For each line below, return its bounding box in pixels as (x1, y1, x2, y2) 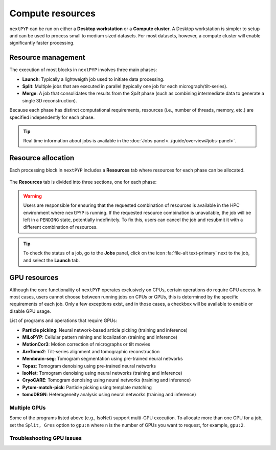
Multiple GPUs (9, 404, 46, 411)
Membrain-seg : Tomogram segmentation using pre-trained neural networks (22, 356, 183, 362)
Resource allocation (9, 154, 75, 162)
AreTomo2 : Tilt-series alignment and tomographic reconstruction (22, 348, 160, 354)
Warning (23, 193, 42, 199)
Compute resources (9, 8, 96, 19)
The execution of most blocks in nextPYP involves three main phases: (9, 67, 157, 73)
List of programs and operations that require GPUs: (9, 317, 117, 324)
